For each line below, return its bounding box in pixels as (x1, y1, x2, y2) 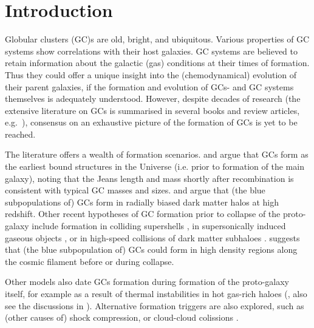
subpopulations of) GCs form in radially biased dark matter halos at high (5, 195, 279, 208)
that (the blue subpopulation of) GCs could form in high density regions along (5, 243, 298, 256)
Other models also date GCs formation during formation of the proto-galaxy (5, 275, 290, 288)
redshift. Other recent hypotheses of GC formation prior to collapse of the (5, 207, 281, 220)
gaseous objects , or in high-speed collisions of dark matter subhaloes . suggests (5, 231, 300, 244)
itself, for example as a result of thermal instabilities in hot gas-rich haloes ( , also (5, 287, 307, 300)
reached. (5, 127, 36, 140)
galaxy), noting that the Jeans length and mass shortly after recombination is (5, 172, 294, 184)
